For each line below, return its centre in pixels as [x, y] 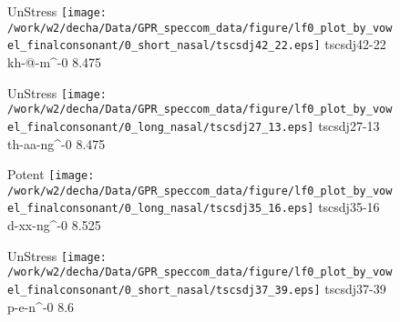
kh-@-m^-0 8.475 [55, 61]
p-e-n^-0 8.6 [41, 306]
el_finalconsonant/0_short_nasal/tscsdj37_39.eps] [164, 290]
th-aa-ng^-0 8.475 [56, 143]
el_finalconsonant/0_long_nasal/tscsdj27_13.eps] [161, 127]
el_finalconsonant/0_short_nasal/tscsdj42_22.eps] [164, 46]
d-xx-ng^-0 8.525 [54, 225]
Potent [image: [51, 174]
